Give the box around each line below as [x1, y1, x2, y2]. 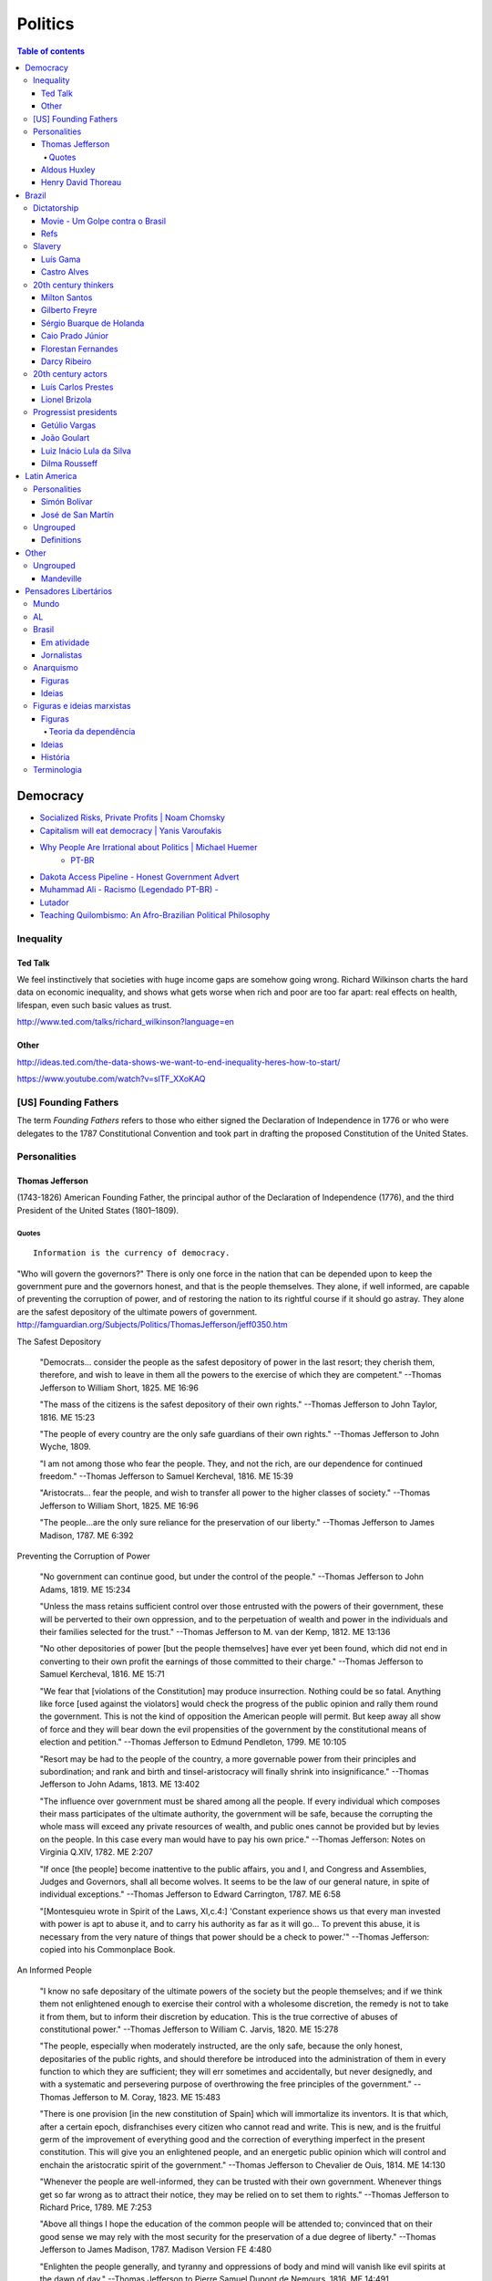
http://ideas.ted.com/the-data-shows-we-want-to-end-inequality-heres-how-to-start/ [16, 1057, 341, 1068]
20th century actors [33, 369, 108, 380]
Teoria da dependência [48, 726, 136, 737]
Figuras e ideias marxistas [33, 701, 131, 712]
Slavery [33, 241, 62, 252]
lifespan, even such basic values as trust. [16, 999, 172, 1010]
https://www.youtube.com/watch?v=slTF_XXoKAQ [16, 1073, 206, 1084]
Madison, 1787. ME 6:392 [39, 1529, 134, 1541]
